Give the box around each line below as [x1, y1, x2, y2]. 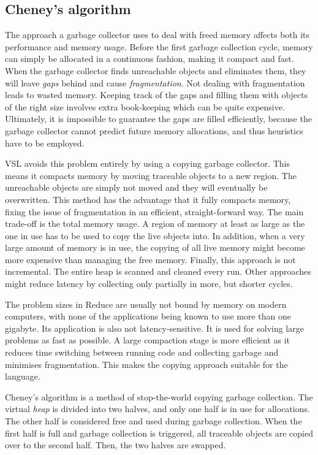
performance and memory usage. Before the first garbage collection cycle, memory [5, 40, 313, 53]
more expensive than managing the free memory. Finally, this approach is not [5, 253, 296, 266]
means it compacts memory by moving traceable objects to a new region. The [5, 169, 297, 182]
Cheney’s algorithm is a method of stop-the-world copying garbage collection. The [5, 390, 313, 403]
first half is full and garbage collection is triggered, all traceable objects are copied [5, 426, 313, 439]
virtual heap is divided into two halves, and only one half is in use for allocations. [5, 402, 310, 415]
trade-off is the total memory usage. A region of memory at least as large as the [5, 217, 305, 230]
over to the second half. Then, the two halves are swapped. [5, 438, 226, 451]
